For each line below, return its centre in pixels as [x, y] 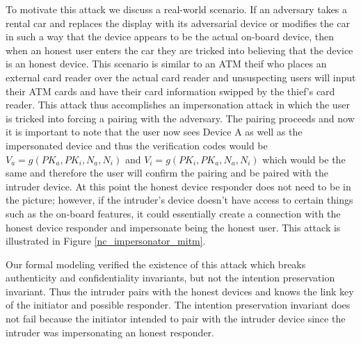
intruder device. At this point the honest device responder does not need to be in [178, 186]
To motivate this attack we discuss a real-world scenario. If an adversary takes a [177, 9]
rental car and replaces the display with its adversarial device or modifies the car [178, 23]
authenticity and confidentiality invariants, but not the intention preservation [170, 278]
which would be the [304, 159]
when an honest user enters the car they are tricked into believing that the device [179, 50]
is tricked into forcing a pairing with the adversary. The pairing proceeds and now [180, 118]
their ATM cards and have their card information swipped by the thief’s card [170, 91]
